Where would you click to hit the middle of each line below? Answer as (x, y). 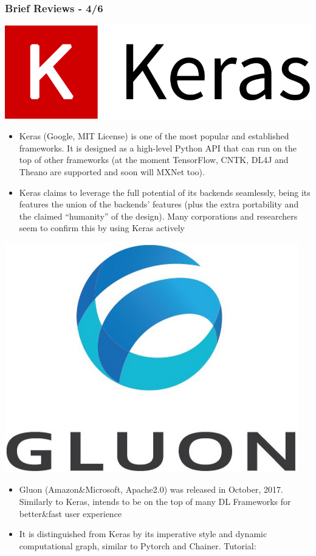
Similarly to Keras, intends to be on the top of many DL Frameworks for (155, 502)
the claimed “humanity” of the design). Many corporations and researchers (158, 216)
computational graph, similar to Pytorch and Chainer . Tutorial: (138, 545)
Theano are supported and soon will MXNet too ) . (112, 171)
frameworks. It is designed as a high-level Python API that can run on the (158, 148)
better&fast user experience (70, 513)
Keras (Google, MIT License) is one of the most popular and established (154, 136)
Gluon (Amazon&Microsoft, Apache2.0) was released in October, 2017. (151, 489)
